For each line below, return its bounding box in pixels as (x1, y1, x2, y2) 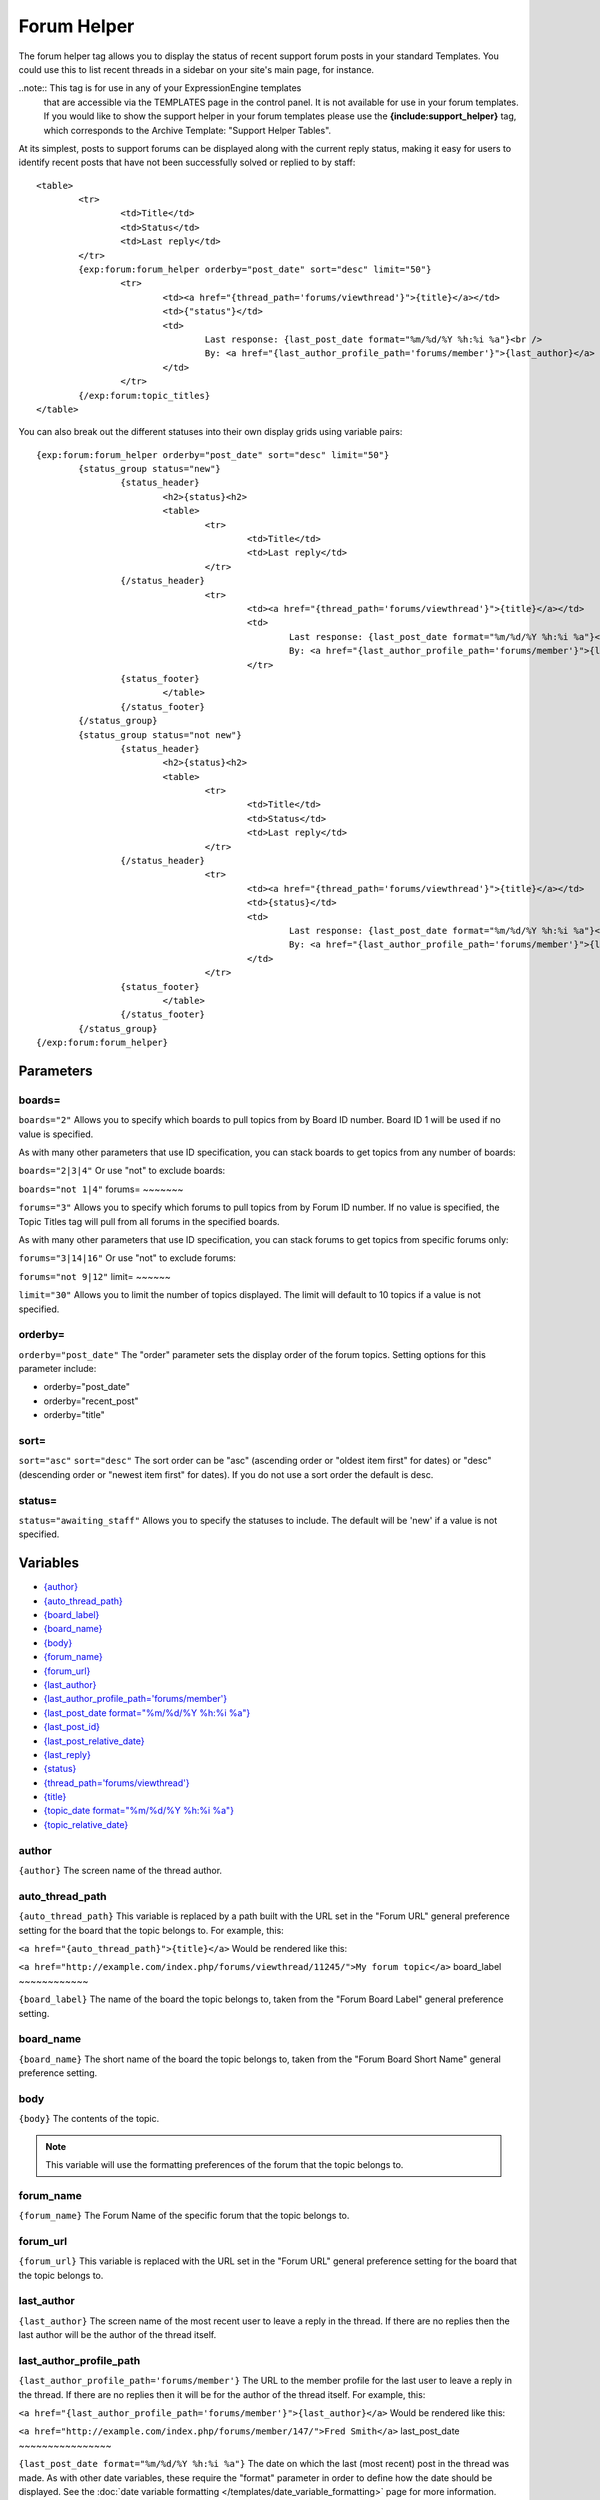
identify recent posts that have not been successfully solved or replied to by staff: (18, 156, 356, 169)
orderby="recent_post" (43, 1395, 139, 1407)
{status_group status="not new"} (78, 729, 242, 740)
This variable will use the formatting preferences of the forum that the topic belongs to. (45, 2158, 404, 2170)
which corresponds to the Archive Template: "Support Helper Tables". (43, 124, 332, 136)
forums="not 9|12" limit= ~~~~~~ (18, 1270, 172, 1282)
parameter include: (18, 1363, 97, 1375)
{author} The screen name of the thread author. (18, 1865, 223, 1877)
